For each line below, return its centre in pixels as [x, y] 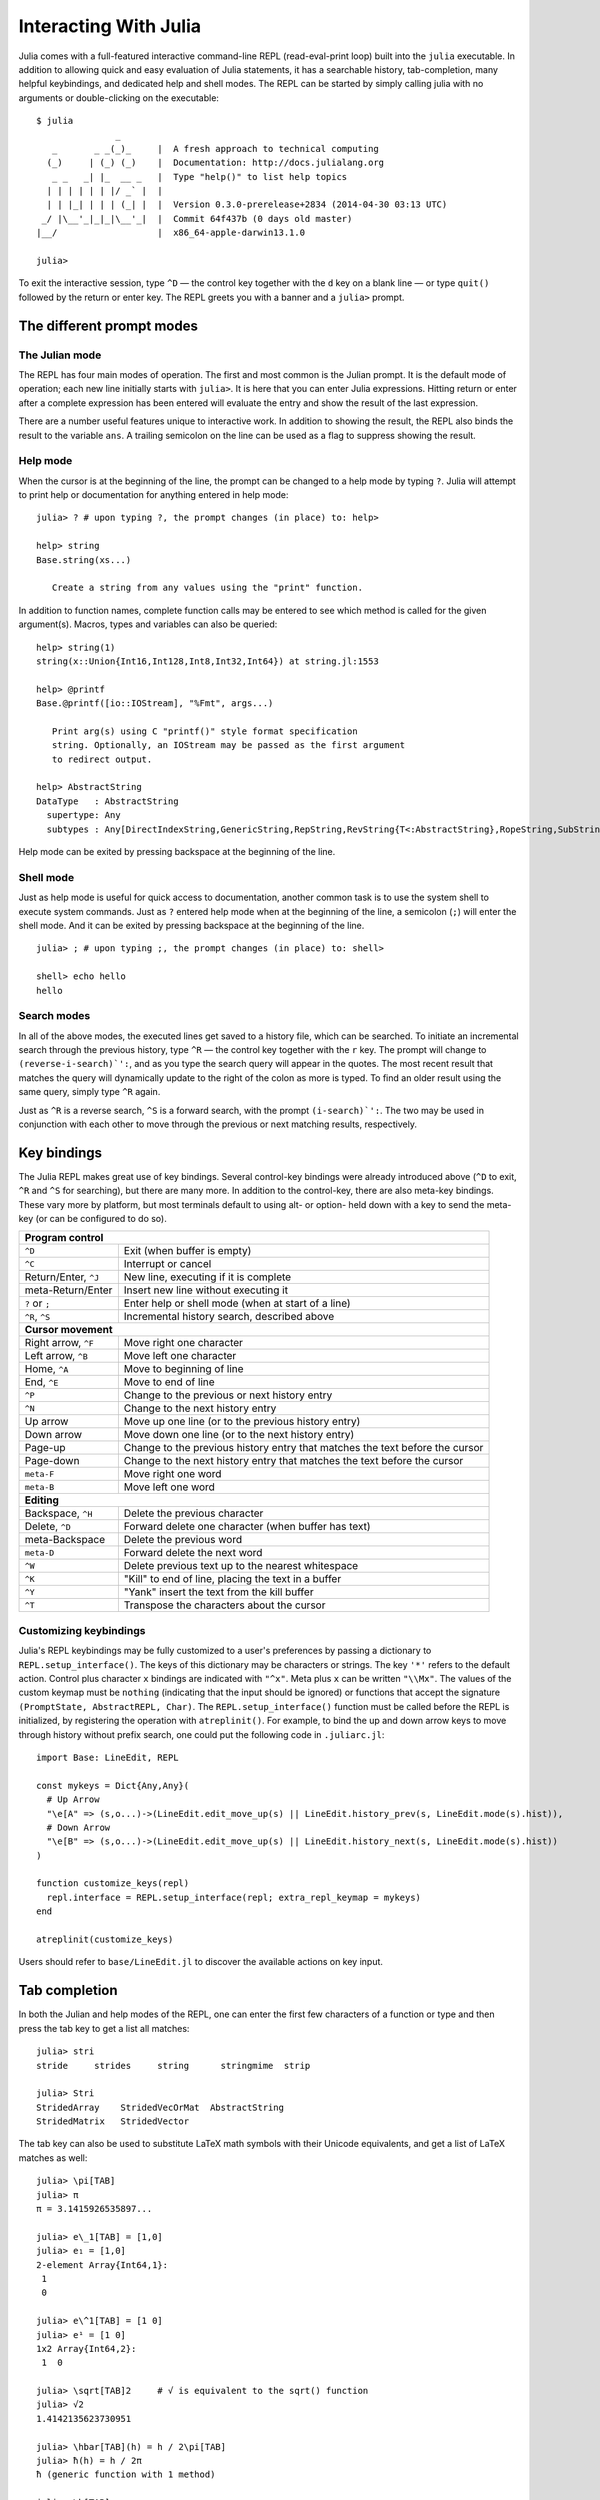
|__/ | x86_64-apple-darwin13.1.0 [170, 233]
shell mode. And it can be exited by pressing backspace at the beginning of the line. [191, 925]
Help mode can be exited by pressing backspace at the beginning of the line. [177, 852]
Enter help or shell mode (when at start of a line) [237, 1303]
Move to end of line [169, 1382]
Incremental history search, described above [229, 1317]
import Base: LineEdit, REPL [107, 1757]
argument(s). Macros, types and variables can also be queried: [148, 624]
